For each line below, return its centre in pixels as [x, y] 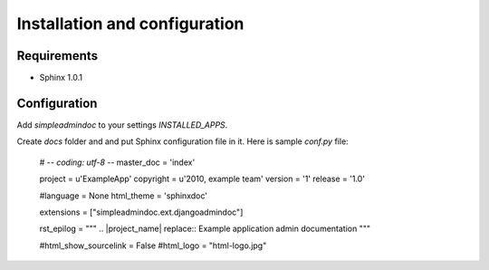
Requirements [58, 56]
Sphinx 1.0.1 [61, 78]
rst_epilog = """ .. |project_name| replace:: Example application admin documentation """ [205, 229]
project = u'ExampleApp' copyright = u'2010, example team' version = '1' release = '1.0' [202, 179]
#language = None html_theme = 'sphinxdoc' [124, 196]
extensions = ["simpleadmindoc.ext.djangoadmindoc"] [141, 212]
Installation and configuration [130, 24]
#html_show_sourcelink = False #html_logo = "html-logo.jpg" [153, 246]
